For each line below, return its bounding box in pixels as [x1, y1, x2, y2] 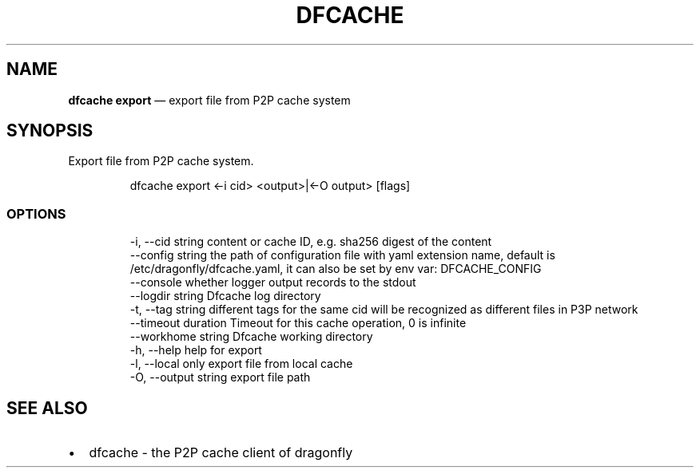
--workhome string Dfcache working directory [129, 330, 373, 344]
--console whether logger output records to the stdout [129, 275, 416, 290]
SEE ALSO [6, 397, 88, 418]
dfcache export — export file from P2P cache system [68, 93, 351, 107]
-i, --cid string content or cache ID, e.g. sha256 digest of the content [129, 235, 492, 249]
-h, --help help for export [129, 343, 262, 357]
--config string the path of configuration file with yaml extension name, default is [129, 248, 555, 263]
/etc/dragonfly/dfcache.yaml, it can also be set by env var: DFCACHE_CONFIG [129, 262, 542, 276]
